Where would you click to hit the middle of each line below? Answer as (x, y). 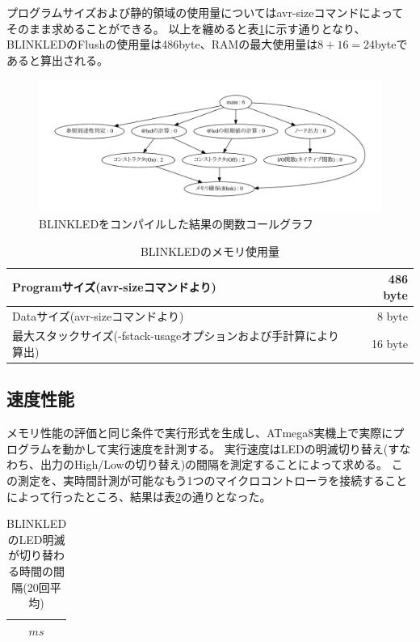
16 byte (389, 344)
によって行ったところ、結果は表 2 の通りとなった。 (139, 496)
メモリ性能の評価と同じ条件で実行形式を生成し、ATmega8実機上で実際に (200, 433)
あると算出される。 (57, 60)
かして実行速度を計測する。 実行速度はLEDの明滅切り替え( (231, 448)
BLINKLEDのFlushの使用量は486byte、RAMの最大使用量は (162, 44)
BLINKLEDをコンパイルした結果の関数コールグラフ (176, 223)
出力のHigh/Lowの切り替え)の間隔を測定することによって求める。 (214, 464)
